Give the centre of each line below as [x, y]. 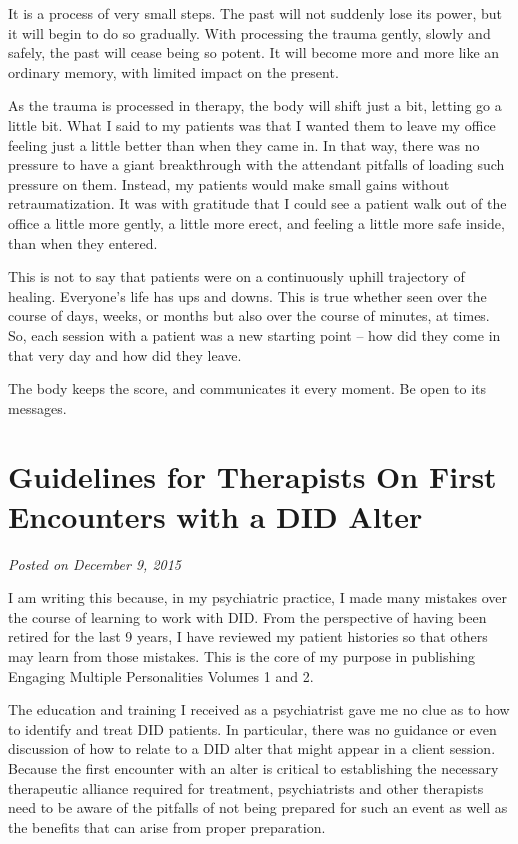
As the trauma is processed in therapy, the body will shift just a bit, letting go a [255, 105]
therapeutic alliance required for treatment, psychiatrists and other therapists [246, 787]
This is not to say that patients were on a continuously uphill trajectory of [236, 276]
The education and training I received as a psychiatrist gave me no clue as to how [259, 709]
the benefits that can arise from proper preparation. [167, 826]
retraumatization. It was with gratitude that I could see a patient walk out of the [257, 203]
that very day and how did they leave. [125, 354]
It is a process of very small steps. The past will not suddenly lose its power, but [255, 13]
